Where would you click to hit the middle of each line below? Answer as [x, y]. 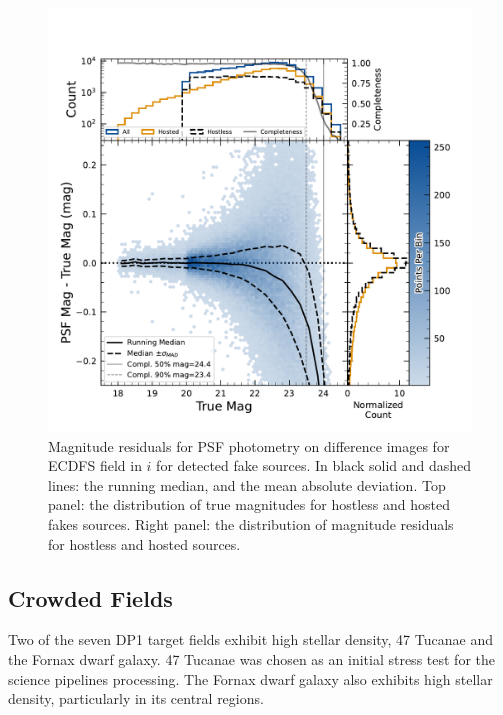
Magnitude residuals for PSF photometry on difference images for [249, 445]
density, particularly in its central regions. [136, 698]
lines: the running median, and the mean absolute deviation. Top [247, 484]
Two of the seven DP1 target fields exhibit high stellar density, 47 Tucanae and [250, 639]
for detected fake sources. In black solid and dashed [314, 465]
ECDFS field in [95, 465]
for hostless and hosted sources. [144, 543]
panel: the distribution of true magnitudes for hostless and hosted [249, 504]
